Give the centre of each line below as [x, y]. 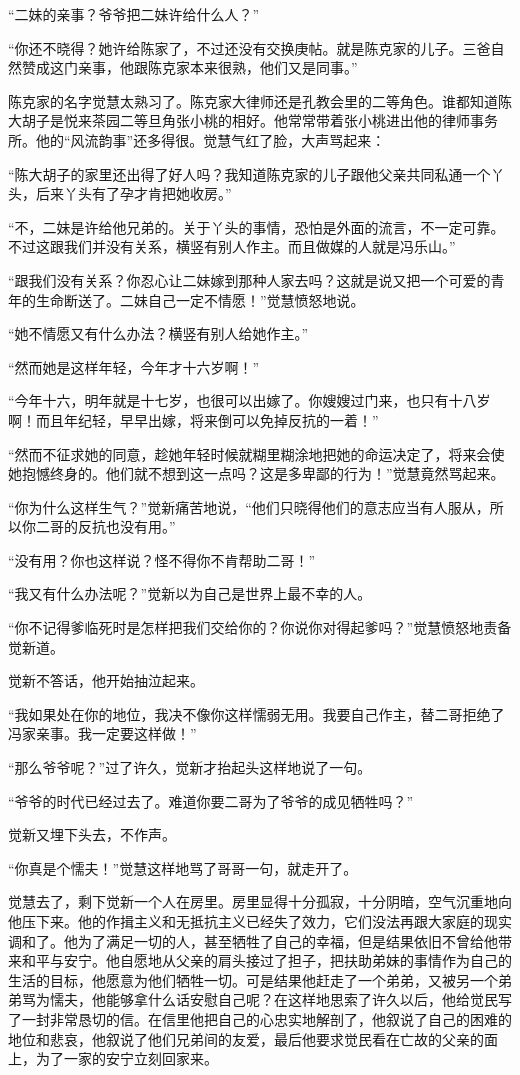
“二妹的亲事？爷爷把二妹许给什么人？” [134, 14]
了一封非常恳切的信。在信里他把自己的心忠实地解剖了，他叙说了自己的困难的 [260, 1018]
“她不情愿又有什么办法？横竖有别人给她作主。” [158, 333]
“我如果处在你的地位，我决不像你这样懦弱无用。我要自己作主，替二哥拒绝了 [256, 713]
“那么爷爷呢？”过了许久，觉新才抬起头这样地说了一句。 [190, 767]
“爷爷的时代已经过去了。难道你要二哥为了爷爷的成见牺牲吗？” [211, 800]
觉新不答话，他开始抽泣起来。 [106, 680]
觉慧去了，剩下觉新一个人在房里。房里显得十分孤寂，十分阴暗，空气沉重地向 [260, 901]
